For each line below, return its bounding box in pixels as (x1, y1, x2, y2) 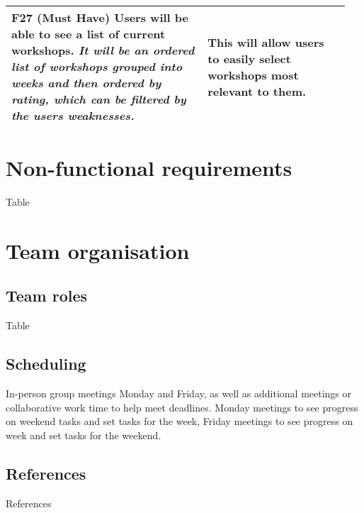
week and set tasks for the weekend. (6, 427, 161, 442)
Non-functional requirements (6, 153, 292, 182)
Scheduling (6, 353, 86, 375)
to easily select (207, 50, 291, 67)
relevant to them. (207, 82, 307, 99)
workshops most (207, 66, 299, 83)
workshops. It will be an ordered (11, 42, 195, 58)
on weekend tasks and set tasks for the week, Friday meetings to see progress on (6, 414, 353, 429)
